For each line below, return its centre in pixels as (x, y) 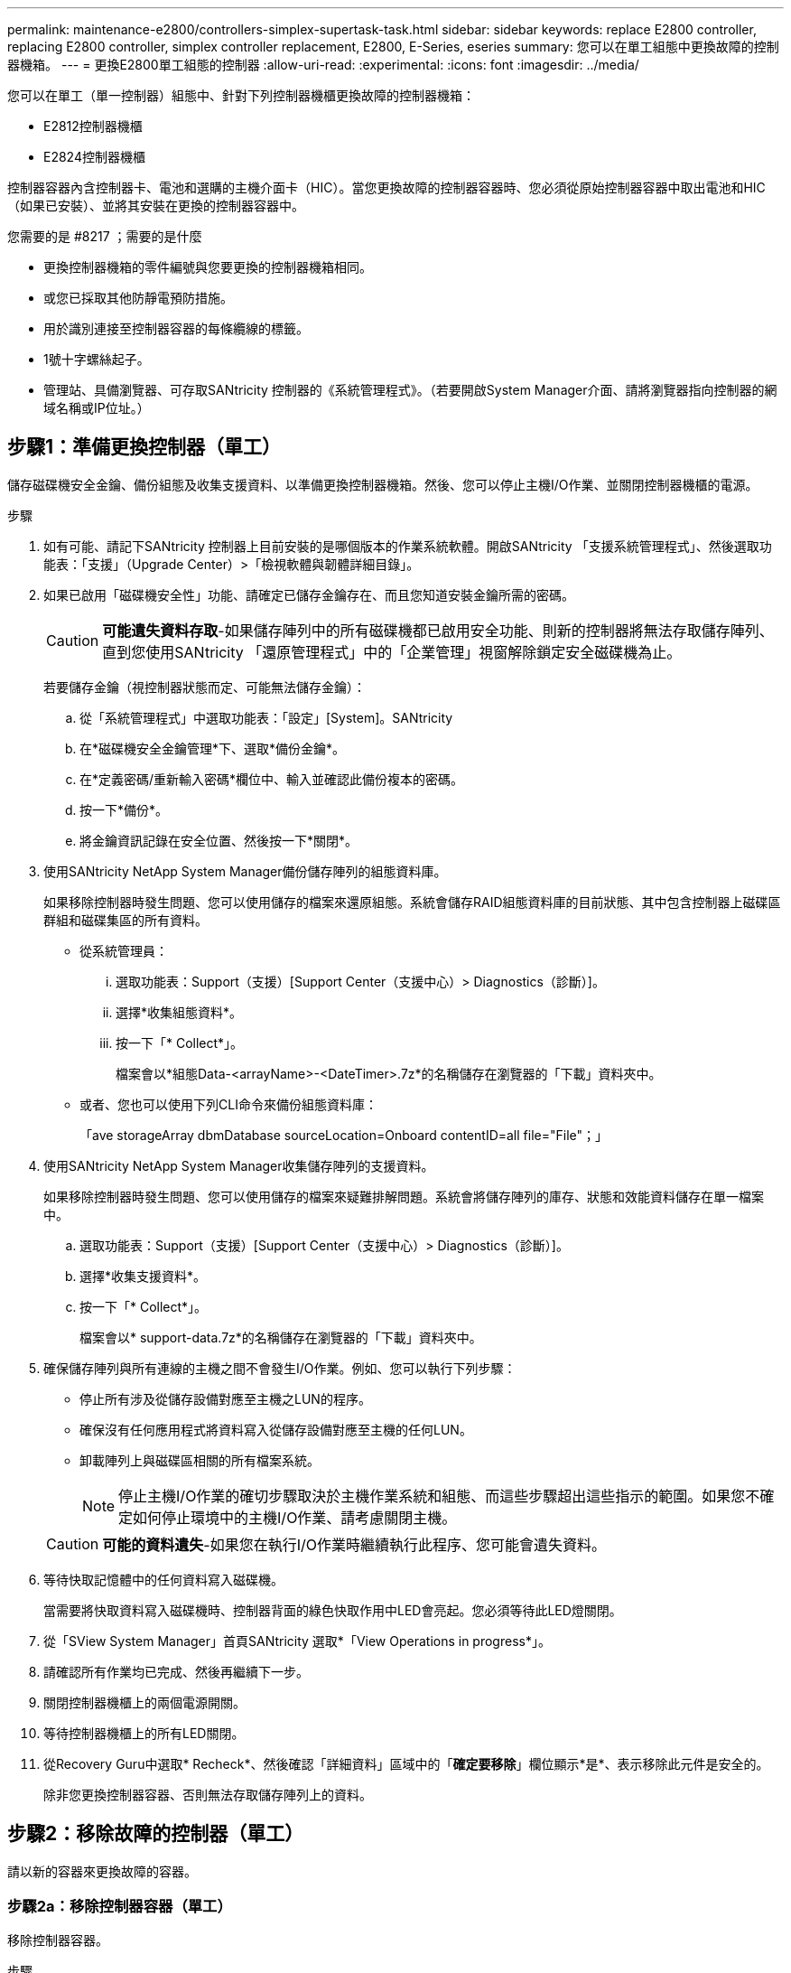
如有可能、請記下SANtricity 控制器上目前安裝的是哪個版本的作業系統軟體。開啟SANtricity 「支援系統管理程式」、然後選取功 (408, 546)
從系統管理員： (124, 950)
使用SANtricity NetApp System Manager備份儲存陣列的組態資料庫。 (245, 871)
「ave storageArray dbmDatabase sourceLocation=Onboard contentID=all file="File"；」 (344, 1135)
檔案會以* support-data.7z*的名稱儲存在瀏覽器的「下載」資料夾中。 (281, 1337)
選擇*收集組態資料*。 (179, 1012)
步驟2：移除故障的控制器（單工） (156, 1834)
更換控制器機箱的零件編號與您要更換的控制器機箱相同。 (208, 267)
